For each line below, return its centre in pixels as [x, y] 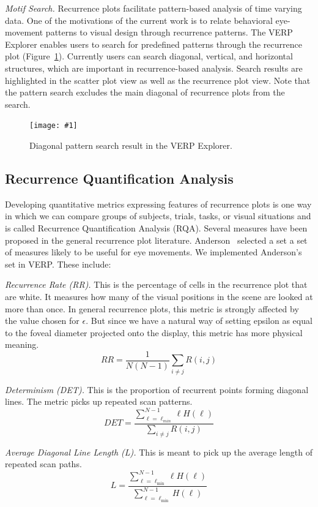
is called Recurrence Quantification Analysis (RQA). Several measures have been [156, 227]
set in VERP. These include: [58, 264]
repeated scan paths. [43, 464]
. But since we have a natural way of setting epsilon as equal [199, 321]
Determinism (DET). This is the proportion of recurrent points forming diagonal [157, 389]
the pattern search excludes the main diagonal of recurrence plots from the [145, 92]
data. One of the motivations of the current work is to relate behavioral [139, 20]
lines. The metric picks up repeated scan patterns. [99, 401]
